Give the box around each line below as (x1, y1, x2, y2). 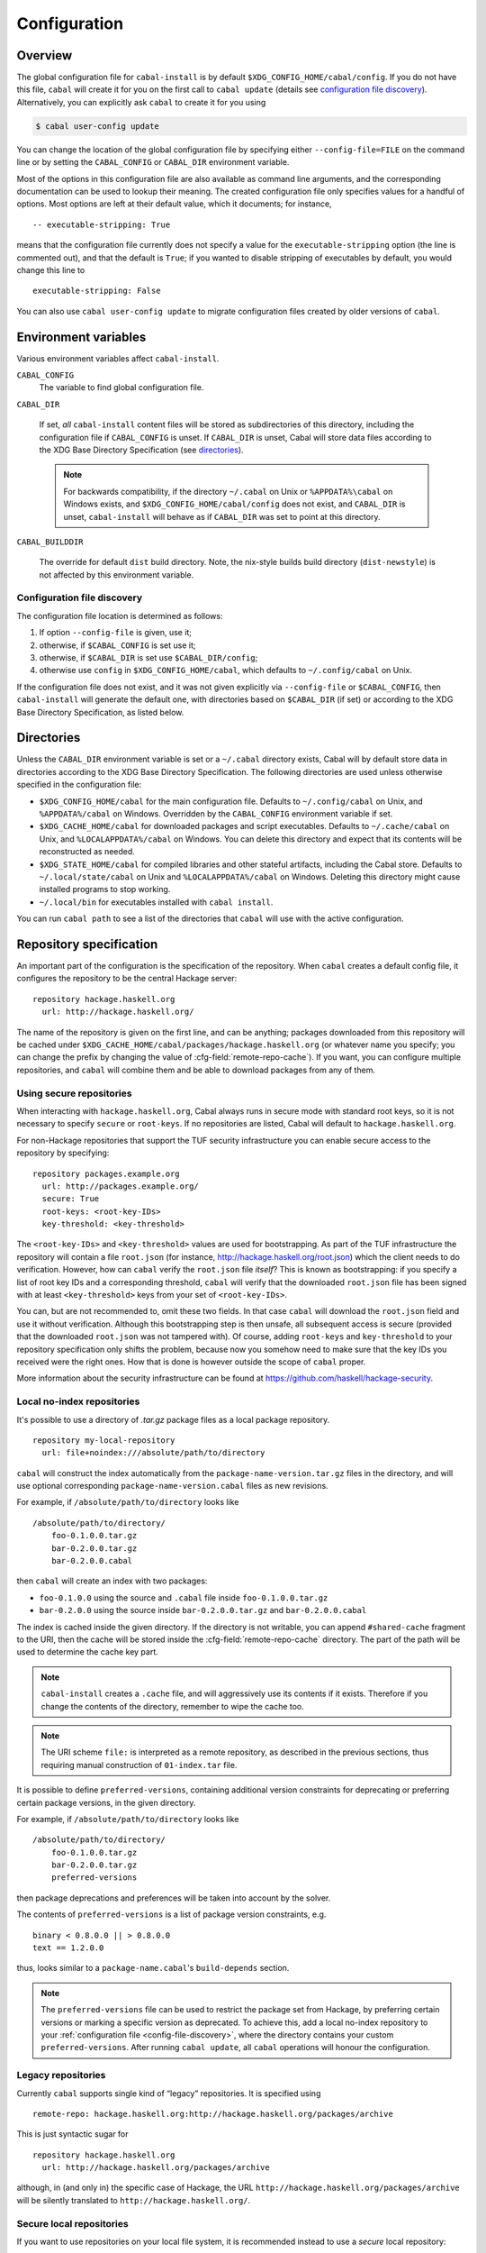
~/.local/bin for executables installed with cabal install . (39, 897, 274, 908)
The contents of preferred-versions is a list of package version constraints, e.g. (16, 1909, 327, 1920)
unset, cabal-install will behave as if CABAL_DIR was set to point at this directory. (63, 511, 381, 522)
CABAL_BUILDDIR (16, 536, 85, 547)
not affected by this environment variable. (39, 569, 194, 580)
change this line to (16, 264, 85, 275)
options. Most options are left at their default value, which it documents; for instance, (16, 198, 332, 209)
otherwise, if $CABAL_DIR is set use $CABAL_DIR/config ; (39, 652, 258, 663)
